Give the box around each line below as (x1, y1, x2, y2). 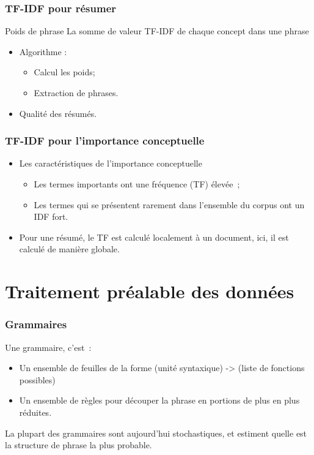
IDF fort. (34, 210, 68, 223)
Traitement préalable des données (5, 279, 294, 304)
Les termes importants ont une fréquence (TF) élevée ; (34, 178, 240, 190)
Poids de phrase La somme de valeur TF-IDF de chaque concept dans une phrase (5, 24, 309, 37)
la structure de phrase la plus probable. (5, 438, 152, 451)
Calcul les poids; (34, 66, 95, 78)
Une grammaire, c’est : (5, 340, 92, 353)
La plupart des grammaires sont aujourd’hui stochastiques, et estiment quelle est (5, 426, 307, 439)
